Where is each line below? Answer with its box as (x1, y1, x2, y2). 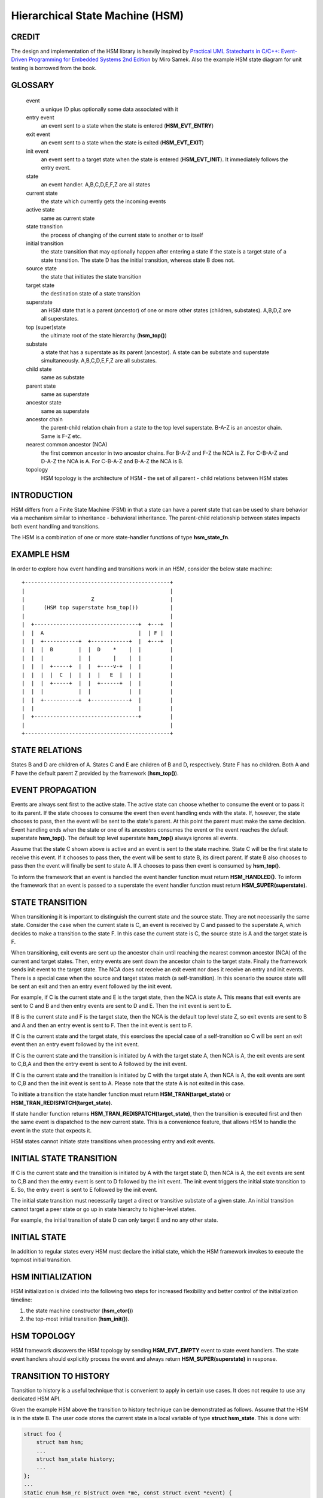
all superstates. (41, 315, 79, 322)
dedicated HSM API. (11, 1395, 61, 1402)
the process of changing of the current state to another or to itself (41, 231, 203, 238)
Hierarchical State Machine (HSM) (11, 9, 184, 22)
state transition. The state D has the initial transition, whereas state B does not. (41, 256, 235, 264)
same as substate (41, 374, 85, 381)
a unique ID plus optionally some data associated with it (41, 105, 179, 113)
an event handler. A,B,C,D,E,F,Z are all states (41, 181, 151, 188)
